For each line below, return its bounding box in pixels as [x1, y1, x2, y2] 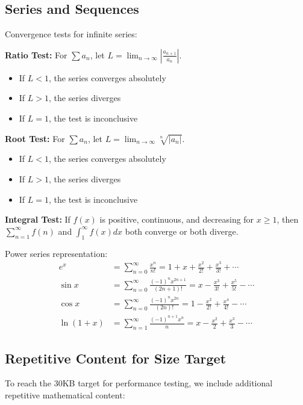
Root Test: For [5, 132, 65, 144]
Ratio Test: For [5, 48, 67, 61]
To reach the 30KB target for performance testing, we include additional [5, 377, 273, 389]
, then [276, 213, 299, 226]
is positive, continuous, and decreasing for [99, 213, 254, 226]
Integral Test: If [5, 213, 70, 226]
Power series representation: [5, 247, 108, 259]
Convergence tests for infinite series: [5, 28, 137, 40]
